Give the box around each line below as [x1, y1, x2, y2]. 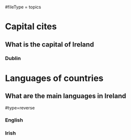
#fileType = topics [5, 4, 41, 10]
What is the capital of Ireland [5, 40, 94, 48]
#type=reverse [5, 105, 35, 110]
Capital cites [5, 21, 57, 32]
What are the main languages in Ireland [5, 92, 127, 100]
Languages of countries [5, 73, 104, 84]
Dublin [5, 55, 21, 62]
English [5, 117, 23, 124]
